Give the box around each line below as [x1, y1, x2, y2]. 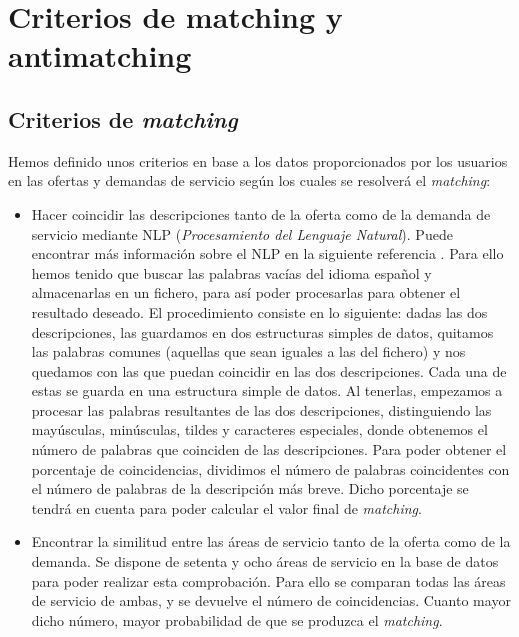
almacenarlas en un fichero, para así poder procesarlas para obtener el [31, 282, 461, 303]
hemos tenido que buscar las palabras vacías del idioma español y [31, 262, 432, 283]
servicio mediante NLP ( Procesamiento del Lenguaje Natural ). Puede [31, 223, 453, 244]
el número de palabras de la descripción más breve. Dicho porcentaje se [31, 478, 469, 499]
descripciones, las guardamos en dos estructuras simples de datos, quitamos [31, 321, 494, 342]
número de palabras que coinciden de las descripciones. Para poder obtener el [31, 439, 507, 460]
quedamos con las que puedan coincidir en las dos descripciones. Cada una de [31, 360, 507, 381]
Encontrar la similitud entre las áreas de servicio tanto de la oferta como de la [31, 531, 511, 552]
